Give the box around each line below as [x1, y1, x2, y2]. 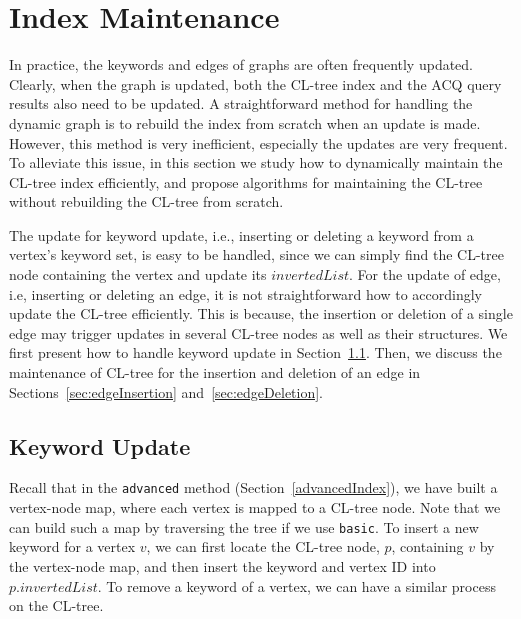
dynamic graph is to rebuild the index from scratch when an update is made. [9, 112, 481, 133]
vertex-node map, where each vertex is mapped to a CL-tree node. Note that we [9, 497, 501, 518]
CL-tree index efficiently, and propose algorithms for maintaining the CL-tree [9, 171, 483, 192]
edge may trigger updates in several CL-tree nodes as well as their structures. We [9, 322, 508, 343]
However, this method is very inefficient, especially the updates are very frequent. [9, 132, 508, 153]
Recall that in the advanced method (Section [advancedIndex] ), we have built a [9, 477, 498, 498]
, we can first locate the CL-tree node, [146, 536, 380, 557]
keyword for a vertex [9, 536, 136, 557]
